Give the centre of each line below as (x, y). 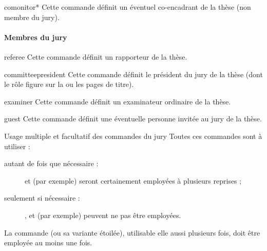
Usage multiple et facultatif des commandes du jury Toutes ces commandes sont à (133, 136)
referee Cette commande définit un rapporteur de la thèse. (96, 56)
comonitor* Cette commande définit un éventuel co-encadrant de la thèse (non (128, 7)
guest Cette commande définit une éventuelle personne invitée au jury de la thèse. (133, 119)
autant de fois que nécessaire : (51, 163)
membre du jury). (32, 17)
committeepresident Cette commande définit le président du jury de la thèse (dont (133, 74)
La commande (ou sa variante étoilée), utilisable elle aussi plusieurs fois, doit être (132, 232)
